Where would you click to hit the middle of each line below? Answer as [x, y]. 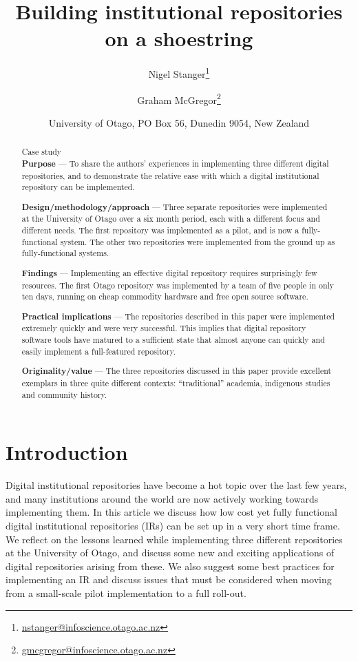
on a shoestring [179, 38]
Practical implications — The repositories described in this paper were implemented [178, 316]
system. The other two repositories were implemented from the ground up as [198, 241]
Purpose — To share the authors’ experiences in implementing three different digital [175, 163]
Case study [42, 152]
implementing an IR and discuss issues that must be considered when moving [169, 579]
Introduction [67, 452]
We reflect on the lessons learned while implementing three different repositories [174, 539]
